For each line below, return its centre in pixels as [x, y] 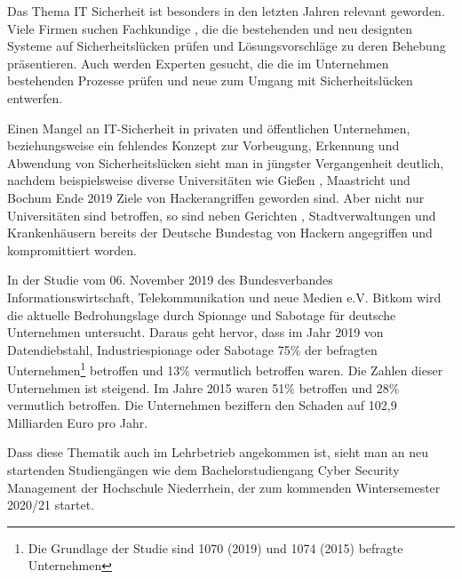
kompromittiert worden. [72, 249]
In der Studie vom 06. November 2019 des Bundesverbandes [170, 280]
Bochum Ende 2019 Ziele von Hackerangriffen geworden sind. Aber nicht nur [216, 197]
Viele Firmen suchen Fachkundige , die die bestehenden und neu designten [210, 28]
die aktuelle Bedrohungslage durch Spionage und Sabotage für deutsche [202, 314]
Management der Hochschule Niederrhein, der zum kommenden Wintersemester [224, 487]
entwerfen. [35, 97]
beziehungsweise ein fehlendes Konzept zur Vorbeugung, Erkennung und [203, 145]
